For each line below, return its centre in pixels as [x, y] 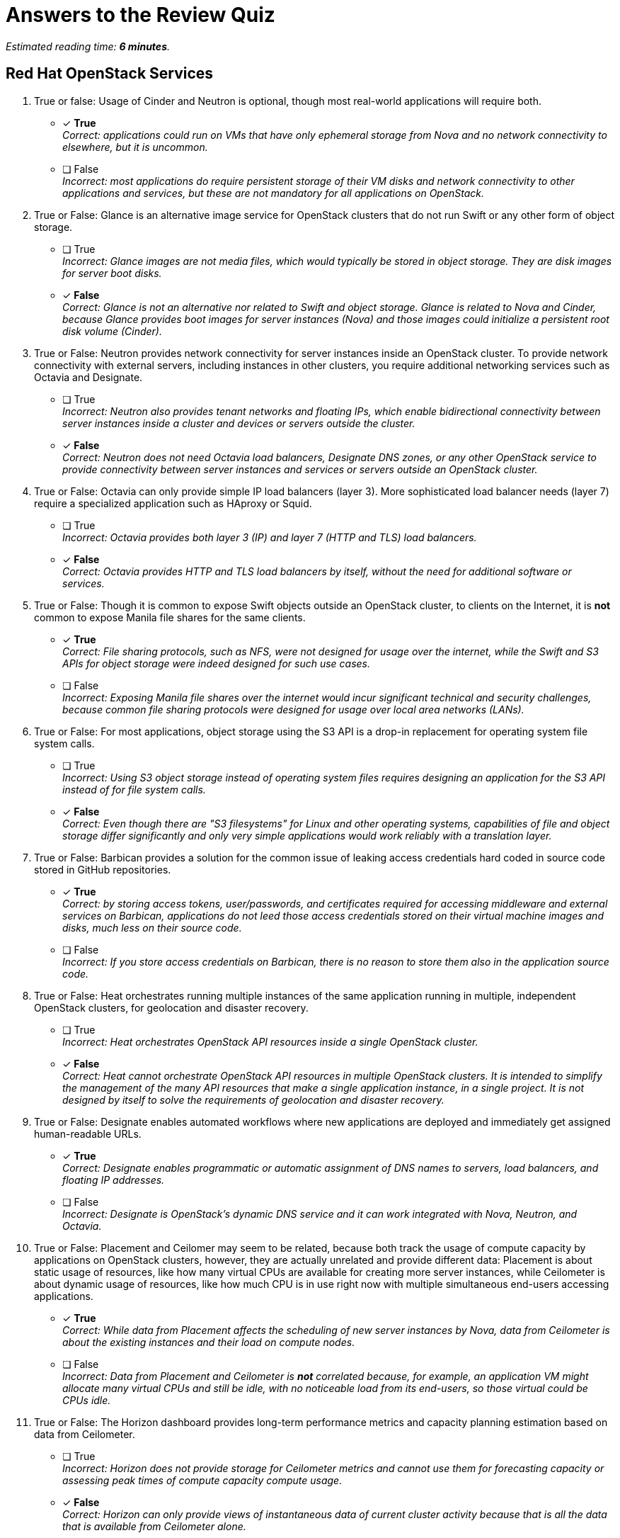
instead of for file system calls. [134, 789]
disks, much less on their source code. [152, 927]
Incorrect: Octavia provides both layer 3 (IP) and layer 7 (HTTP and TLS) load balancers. [270, 537]
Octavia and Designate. [88, 377]
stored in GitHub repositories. [103, 869]
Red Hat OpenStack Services [110, 74]
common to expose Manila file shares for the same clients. [170, 617]
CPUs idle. [87, 1400]
